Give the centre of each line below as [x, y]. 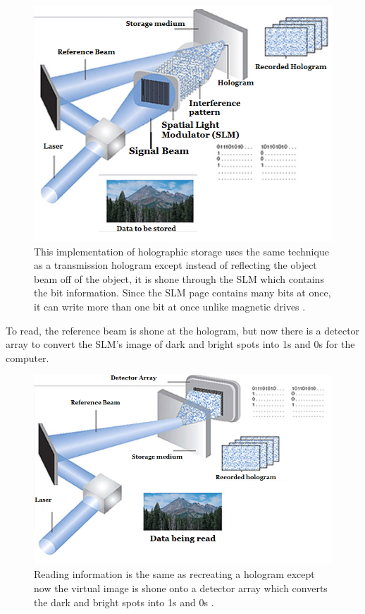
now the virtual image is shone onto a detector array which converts [181, 588]
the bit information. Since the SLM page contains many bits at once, [182, 293]
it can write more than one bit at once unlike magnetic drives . [170, 306]
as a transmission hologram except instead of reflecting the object [175, 265]
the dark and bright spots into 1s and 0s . [124, 602]
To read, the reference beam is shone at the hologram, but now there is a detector [183, 330]
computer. [27, 357]
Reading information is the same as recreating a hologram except [174, 574]
